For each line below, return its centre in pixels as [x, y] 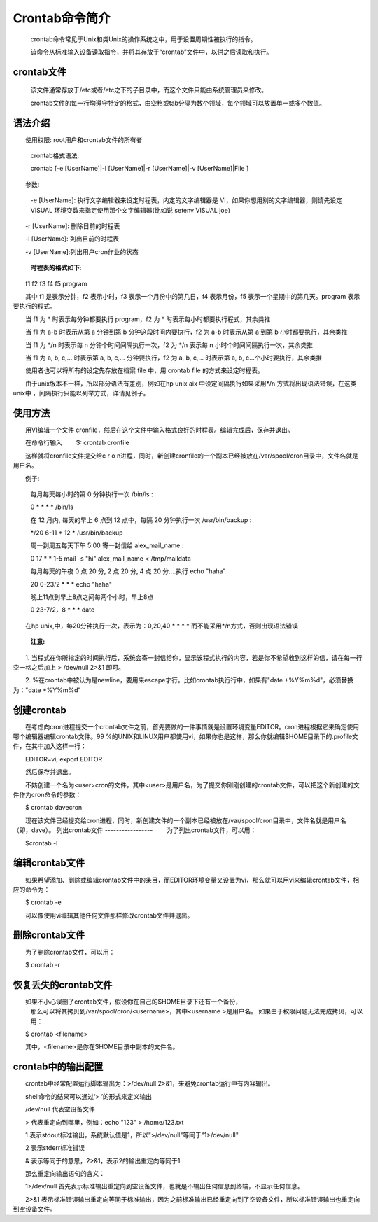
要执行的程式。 [34, 306]
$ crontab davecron [54, 808]
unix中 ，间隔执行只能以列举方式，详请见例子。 [81, 393]
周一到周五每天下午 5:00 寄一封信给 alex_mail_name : [107, 545]
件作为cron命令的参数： [47, 795]
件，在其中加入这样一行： [50, 746]
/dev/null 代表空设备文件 [60, 1109]
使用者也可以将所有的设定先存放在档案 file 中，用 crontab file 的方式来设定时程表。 [144, 370]
